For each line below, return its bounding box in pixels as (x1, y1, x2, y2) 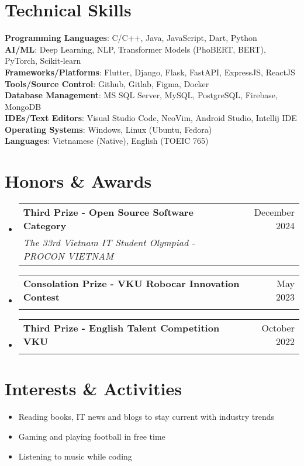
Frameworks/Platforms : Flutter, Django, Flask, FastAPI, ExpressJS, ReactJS (5, 65, 295, 78)
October (261, 321, 295, 335)
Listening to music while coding (18, 450, 132, 462)
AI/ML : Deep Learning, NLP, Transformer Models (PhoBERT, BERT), (5, 43, 266, 55)
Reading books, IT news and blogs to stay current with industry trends (18, 410, 274, 423)
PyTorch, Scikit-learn (5, 54, 81, 67)
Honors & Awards (5, 169, 152, 193)
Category (23, 219, 67, 233)
